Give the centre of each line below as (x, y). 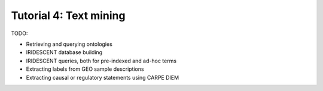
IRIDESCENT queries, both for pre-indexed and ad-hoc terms (101, 61)
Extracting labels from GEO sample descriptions (85, 69)
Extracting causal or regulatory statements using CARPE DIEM (103, 77)
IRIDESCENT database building (64, 52)
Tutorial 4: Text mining (68, 15)
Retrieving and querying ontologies (69, 44)
